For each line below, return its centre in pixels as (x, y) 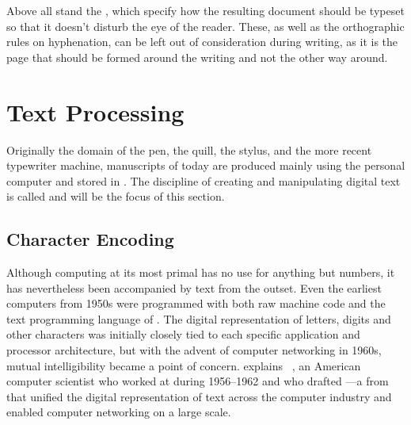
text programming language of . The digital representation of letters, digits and (199, 318)
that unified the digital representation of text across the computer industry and (199, 396)
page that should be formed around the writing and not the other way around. (197, 57)
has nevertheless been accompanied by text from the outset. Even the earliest (194, 287)
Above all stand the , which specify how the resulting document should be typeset (205, 10)
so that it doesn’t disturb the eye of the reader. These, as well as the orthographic (205, 26)
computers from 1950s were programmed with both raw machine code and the (196, 303)
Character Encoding (90, 239)
